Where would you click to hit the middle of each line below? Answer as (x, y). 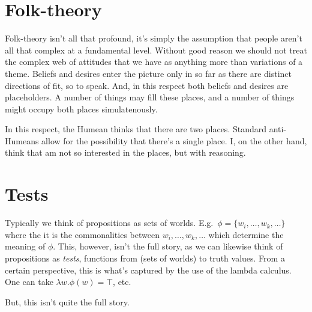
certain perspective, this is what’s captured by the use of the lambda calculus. (148, 270)
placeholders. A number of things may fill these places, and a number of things (150, 97)
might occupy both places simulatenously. (81, 109)
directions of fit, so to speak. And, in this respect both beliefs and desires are (147, 85)
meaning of (25, 246)
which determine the (246, 234)
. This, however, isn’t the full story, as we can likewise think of (168, 246)
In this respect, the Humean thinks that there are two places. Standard (136, 129)
